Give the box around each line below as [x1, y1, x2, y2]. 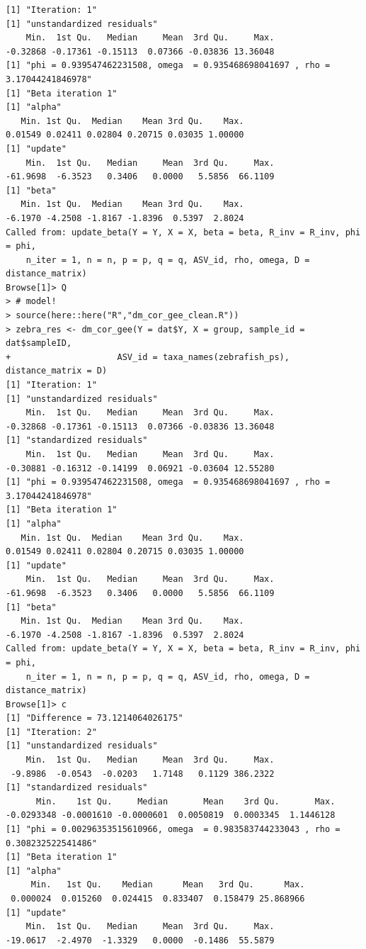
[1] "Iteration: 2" [6, 726, 97, 737]
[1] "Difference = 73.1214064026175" [6, 713, 183, 724]
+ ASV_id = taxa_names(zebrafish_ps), [6, 352, 290, 362]
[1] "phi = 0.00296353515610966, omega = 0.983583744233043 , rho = [6, 824, 341, 835]
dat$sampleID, [6, 338, 72, 349]
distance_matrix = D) [6, 366, 108, 376]
